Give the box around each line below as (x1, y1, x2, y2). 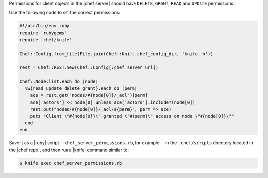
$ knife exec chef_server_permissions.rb (19, 160, 122, 166)
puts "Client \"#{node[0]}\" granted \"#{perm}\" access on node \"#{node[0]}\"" (30, 113, 234, 119)
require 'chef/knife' (19, 37, 72, 43)
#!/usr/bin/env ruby (19, 23, 69, 29)
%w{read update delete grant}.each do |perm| (25, 85, 137, 91)
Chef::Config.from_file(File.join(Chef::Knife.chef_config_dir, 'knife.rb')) (19, 51, 213, 57)
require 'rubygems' (19, 30, 67, 36)
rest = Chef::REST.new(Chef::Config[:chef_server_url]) (19, 64, 159, 70)
